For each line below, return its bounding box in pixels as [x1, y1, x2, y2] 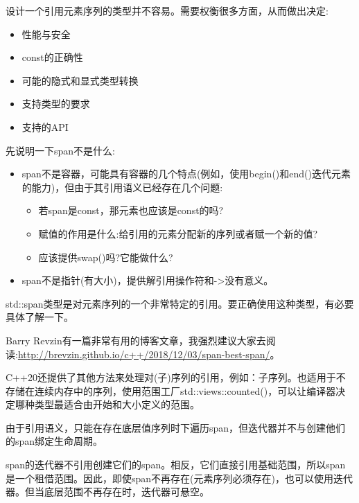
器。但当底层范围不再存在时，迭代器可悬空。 [6, 484, 209, 499]
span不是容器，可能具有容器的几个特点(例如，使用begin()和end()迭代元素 [21, 166, 351, 181]
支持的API [21, 119, 69, 134]
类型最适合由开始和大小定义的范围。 [34, 397, 200, 412]
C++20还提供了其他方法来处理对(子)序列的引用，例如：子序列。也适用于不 [6, 370, 346, 385]
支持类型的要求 [21, 96, 90, 111]
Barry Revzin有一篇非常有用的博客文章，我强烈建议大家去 [6, 333, 266, 347]
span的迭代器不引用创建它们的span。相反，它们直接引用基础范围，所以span [6, 457, 346, 472]
